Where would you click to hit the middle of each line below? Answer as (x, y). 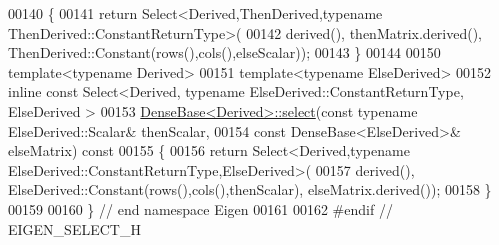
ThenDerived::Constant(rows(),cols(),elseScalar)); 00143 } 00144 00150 (224, 52)
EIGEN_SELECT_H (74, 228)
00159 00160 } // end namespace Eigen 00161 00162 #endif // (200, 208)
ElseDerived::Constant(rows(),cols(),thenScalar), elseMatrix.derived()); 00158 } (250, 189)
